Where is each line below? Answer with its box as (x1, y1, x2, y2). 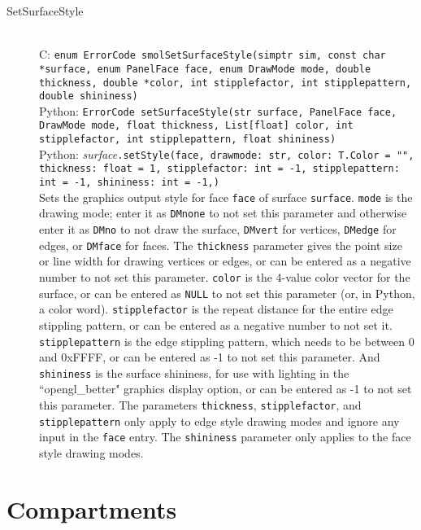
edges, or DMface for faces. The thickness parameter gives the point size (39, 236, 402, 253)
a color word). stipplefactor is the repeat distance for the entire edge (39, 300, 393, 318)
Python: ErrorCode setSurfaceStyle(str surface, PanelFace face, (39, 102, 397, 119)
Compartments (7, 492, 177, 525)
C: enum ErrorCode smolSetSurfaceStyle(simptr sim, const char (39, 46, 386, 63)
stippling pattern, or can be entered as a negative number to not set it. (39, 316, 393, 333)
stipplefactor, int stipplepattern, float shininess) (39, 134, 336, 146)
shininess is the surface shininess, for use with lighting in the (39, 364, 349, 381)
